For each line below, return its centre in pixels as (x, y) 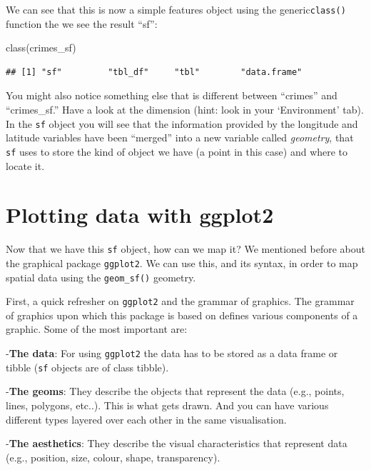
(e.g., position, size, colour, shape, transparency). (113, 457)
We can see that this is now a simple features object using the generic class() (176, 9)
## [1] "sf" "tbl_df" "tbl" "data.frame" (154, 72)
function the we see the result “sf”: (82, 23)
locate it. (25, 165)
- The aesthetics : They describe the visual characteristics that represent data (177, 443)
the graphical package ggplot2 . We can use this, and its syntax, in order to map (182, 262)
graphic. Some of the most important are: (97, 329)
